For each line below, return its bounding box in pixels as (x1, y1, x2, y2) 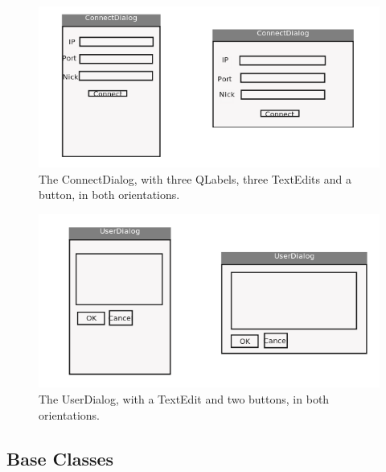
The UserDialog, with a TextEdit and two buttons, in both (39, 390, 330, 407)
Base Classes (6, 445, 114, 470)
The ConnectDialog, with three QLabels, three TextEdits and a (39, 170, 351, 187)
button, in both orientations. (39, 186, 180, 203)
